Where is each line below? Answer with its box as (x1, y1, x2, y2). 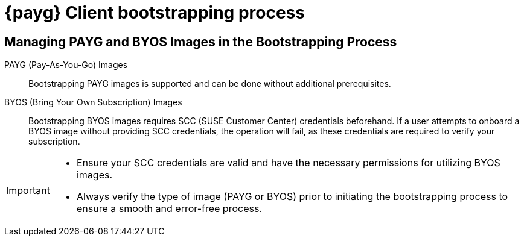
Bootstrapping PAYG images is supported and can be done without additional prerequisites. (28, 78, 391, 89)
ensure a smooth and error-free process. (76, 202, 262, 215)
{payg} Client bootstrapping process (4, 2, 305, 23)
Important (6, 184, 50, 197)
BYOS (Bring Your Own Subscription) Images (4, 97, 182, 108)
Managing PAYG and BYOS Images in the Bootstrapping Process (4, 34, 397, 49)
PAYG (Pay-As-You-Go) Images (4, 60, 128, 70)
